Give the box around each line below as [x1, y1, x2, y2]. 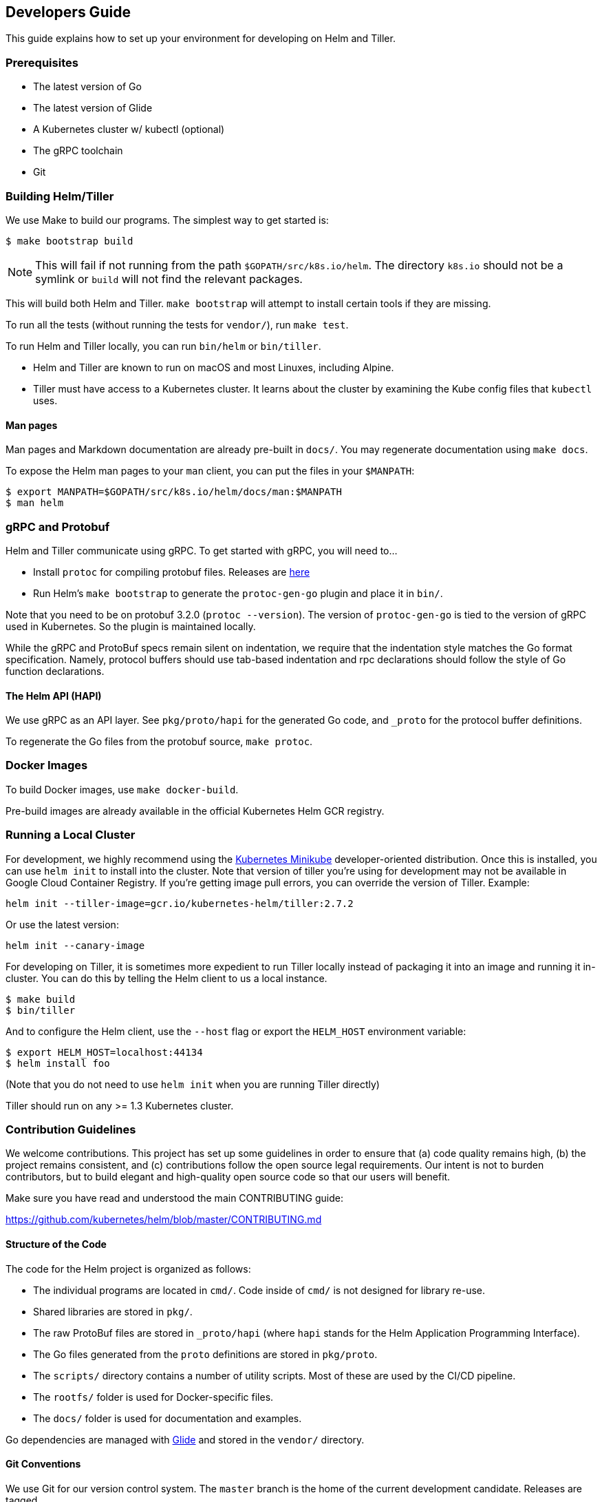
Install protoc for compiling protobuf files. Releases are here [33, 565, 310, 578]
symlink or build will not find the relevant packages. [35, 271, 303, 286]
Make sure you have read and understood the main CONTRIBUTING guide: [6, 1192, 343, 1204]
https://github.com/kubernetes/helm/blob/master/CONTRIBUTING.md [6, 1213, 322, 1226]
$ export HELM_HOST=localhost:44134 [6, 1046, 203, 1058]
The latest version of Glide [33, 102, 153, 114]
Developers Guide [6, 3, 131, 21]
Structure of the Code [6, 1238, 107, 1250]
